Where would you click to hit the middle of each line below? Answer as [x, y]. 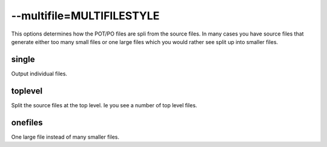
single [23, 59]
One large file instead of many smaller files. [65, 137]
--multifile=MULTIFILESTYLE [85, 16]
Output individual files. [39, 73]
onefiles [27, 123]
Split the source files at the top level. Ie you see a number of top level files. [104, 105]
